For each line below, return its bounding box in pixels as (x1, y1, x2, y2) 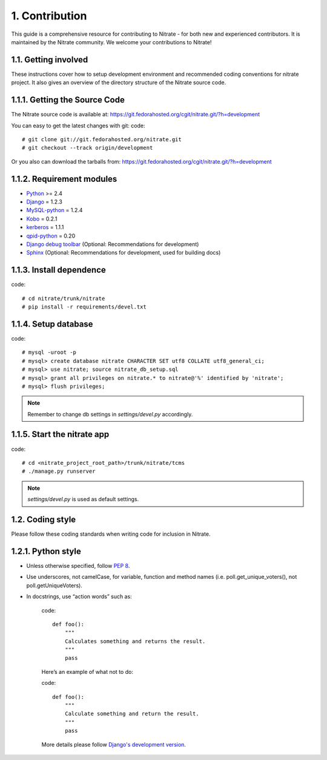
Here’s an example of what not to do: (41, 668, 133, 675)
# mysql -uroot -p (22, 349, 77, 356)
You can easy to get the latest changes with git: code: (11, 122, 145, 129)
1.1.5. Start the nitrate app (11, 429, 110, 439)
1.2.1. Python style (11, 546, 81, 556)
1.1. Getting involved (11, 55, 88, 65)
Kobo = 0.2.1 (26, 215, 58, 222)
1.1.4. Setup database (11, 319, 93, 329)
